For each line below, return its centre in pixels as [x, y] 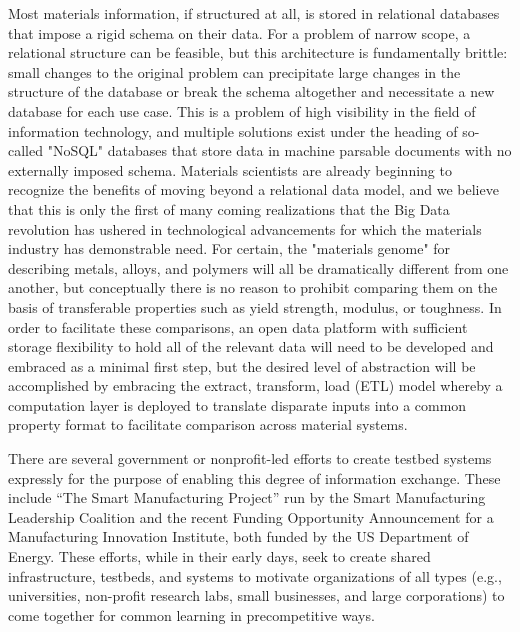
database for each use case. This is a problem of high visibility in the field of [242, 110]
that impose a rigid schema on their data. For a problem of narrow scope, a [239, 32]
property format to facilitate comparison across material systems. [208, 424]
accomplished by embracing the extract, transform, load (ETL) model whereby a [255, 385]
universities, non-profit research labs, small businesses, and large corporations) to [256, 595]
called [25, 150]
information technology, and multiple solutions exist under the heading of [233, 130]
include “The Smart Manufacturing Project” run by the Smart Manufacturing [247, 497]
